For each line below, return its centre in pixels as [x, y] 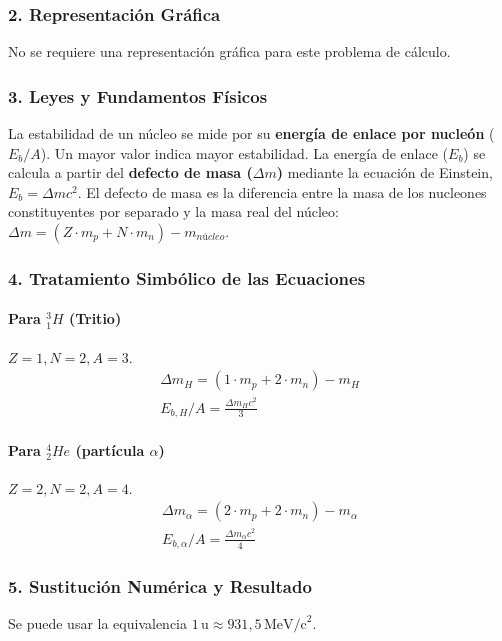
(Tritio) [95, 318]
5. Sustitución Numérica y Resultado [160, 586]
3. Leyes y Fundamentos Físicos [138, 95]
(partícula [110, 449]
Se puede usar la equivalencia [98, 623]
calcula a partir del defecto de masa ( [130, 172]
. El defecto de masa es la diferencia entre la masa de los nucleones [282, 191]
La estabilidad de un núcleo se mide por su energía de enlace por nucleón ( [251, 133]
